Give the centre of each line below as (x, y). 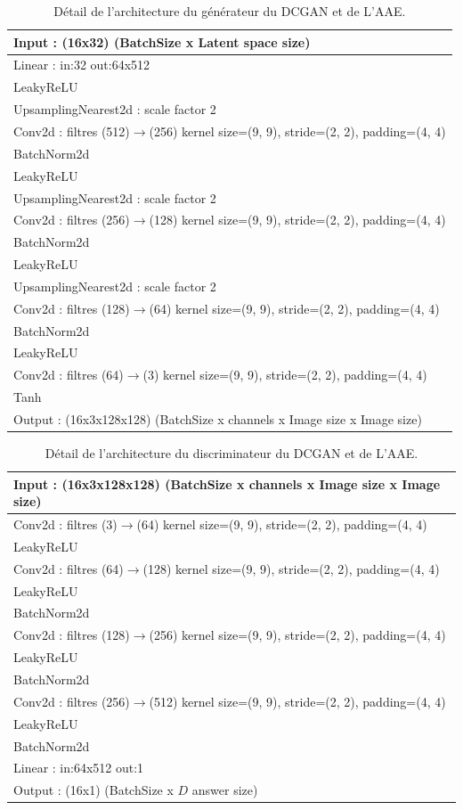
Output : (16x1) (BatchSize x (93, 790)
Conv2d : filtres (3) (65, 524)
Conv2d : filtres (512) (72, 131)
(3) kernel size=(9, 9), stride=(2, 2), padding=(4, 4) (285, 375)
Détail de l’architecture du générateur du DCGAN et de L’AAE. (230, 11)
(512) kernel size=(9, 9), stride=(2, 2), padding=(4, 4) (297, 701)
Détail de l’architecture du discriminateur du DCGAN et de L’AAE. (231, 453)
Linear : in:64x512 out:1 (79, 768)
